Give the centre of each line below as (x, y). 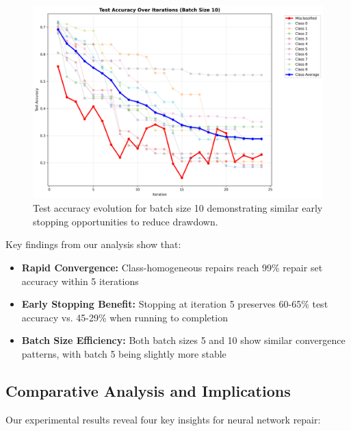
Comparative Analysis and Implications (148, 390)
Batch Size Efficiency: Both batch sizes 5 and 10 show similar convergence (183, 340)
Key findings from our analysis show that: (93, 244)
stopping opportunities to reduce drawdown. (126, 221)
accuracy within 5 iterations (80, 281)
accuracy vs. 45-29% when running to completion (125, 317)
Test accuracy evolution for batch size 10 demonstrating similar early (178, 208)
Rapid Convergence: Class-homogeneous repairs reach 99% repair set (172, 267)
